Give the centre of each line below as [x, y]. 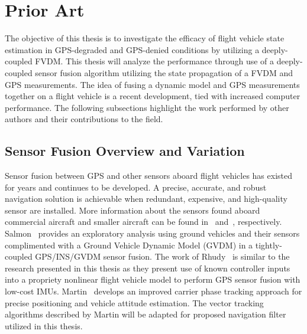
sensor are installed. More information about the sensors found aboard [133, 210]
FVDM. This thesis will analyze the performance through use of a [155, 61]
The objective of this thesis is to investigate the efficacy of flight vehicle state [145, 38]
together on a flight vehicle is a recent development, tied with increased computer [153, 96]
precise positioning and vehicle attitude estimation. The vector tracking [134, 302]
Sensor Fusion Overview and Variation [125, 151]
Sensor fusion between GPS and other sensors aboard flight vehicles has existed [149, 176]
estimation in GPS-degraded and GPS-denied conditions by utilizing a [132, 49]
